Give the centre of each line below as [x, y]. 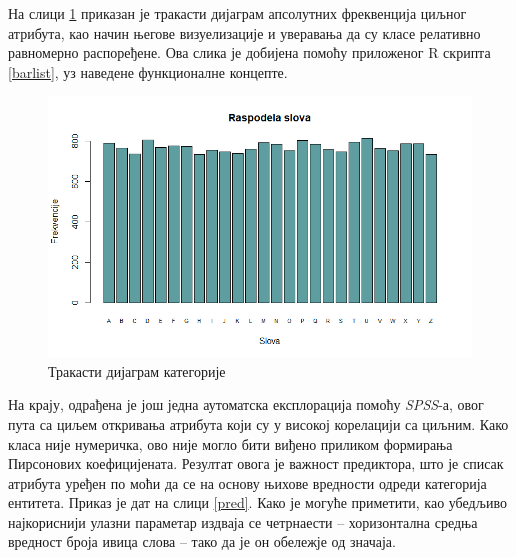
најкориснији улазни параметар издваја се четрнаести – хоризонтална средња [243, 521]
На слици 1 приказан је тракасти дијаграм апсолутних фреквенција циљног [237, 13]
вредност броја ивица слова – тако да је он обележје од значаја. [202, 541]
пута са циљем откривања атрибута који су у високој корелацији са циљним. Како [258, 423]
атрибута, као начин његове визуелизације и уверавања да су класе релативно [244, 32]
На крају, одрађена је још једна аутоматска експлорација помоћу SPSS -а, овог [246, 404]
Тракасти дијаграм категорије [137, 370]
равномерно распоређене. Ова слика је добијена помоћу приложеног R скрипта [249, 52]
